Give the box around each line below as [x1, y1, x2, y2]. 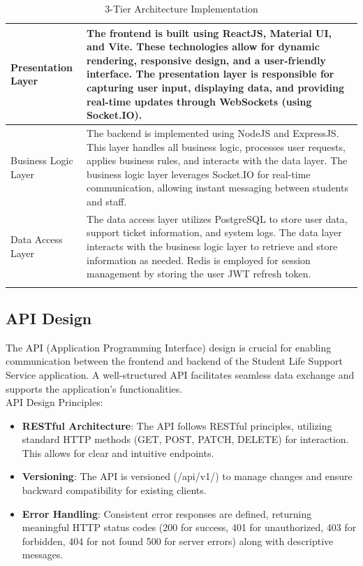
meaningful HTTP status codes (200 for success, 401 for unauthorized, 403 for [22, 520, 357, 535]
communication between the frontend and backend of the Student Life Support [6, 354, 343, 368]
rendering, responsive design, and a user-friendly [87, 52, 326, 67]
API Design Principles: [6, 395, 103, 409]
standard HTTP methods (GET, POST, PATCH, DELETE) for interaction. [22, 432, 349, 447]
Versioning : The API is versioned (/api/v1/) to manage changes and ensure [22, 469, 353, 484]
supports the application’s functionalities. [6, 381, 183, 396]
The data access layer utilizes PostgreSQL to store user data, [87, 211, 348, 226]
